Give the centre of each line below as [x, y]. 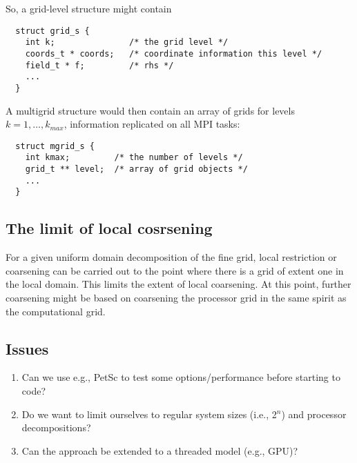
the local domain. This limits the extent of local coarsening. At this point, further [178, 284]
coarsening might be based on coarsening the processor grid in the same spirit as [176, 297]
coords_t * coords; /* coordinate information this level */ [174, 53]
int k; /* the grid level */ [127, 42]
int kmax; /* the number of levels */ [134, 158]
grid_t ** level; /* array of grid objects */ [136, 169]
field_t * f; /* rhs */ [99, 65]
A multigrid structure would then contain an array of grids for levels [150, 110]
